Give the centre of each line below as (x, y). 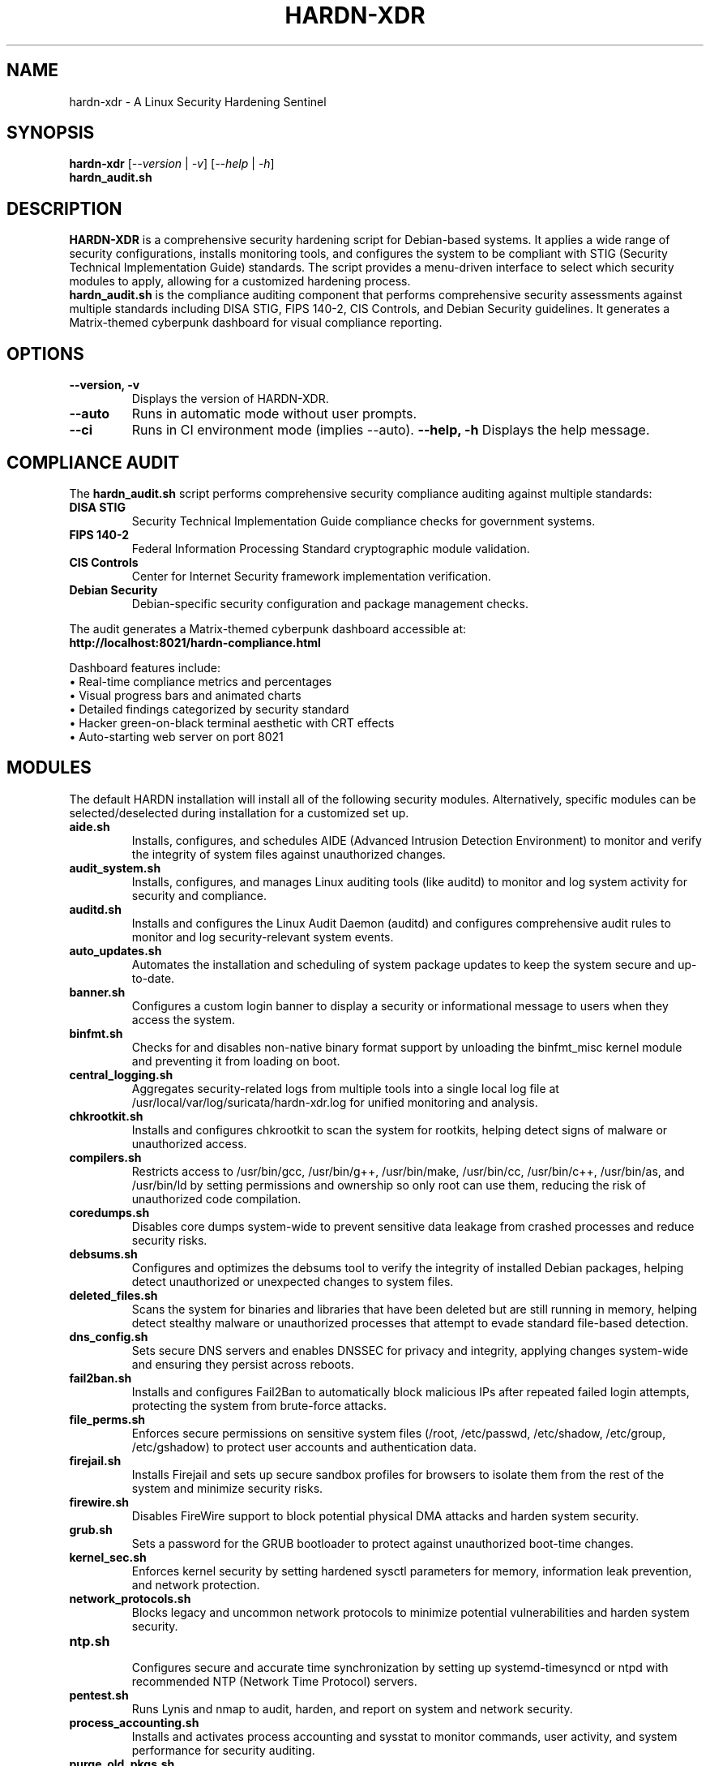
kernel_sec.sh (108, 1557)
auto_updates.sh (115, 950)
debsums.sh (103, 1254)
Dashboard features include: (145, 667)
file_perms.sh (107, 1419)
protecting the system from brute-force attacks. (259, 1405)
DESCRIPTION (64, 208)
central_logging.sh (121, 1074)
